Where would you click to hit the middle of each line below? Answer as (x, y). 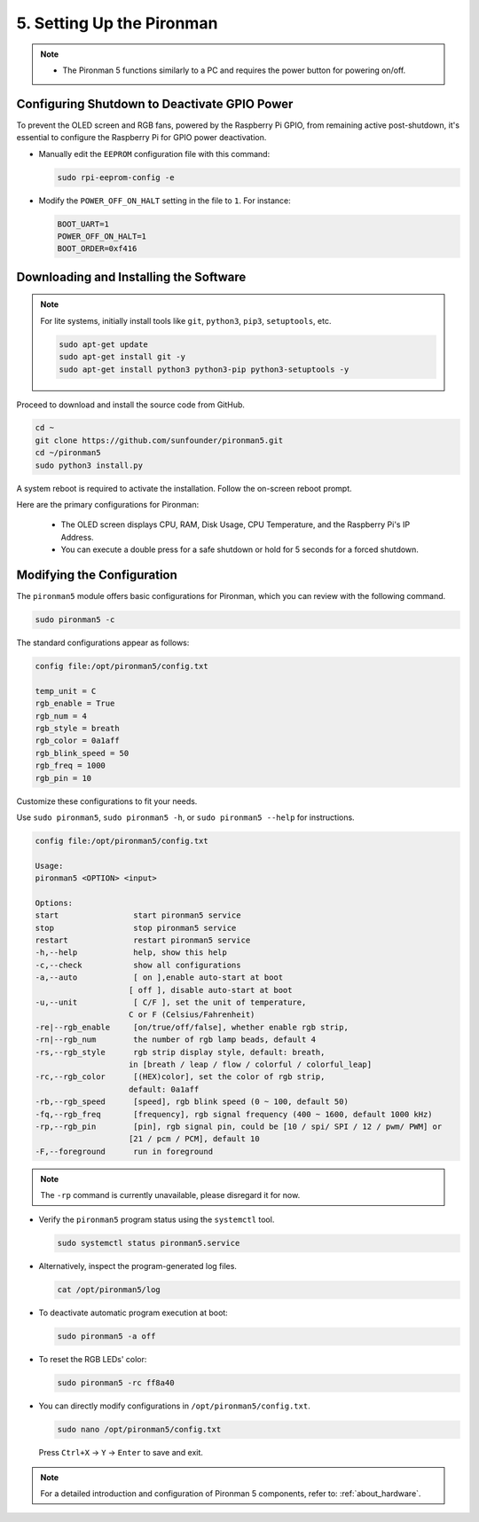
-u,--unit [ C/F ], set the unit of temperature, (171, 1002)
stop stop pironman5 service (136, 928)
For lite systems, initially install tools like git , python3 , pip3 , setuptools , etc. (186, 320)
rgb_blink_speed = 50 (82, 753)
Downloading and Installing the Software (131, 276)
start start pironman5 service (138, 915)
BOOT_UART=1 (83, 224)
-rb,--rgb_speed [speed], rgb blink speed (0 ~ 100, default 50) (192, 1102)
